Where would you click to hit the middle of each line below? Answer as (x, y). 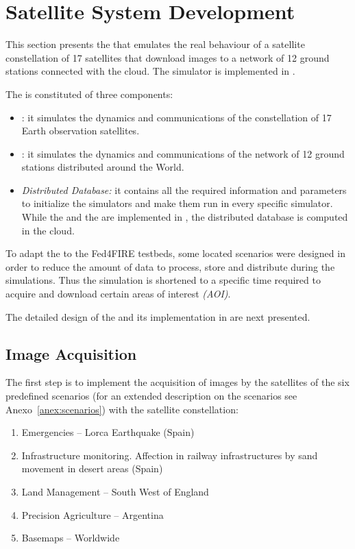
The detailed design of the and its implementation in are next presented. (158, 316)
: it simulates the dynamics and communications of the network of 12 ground (183, 153)
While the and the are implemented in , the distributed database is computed (185, 217)
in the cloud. (48, 230)
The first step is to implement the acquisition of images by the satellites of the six (177, 382)
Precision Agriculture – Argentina (93, 514)
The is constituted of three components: (89, 94)
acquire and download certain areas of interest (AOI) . (118, 294)
